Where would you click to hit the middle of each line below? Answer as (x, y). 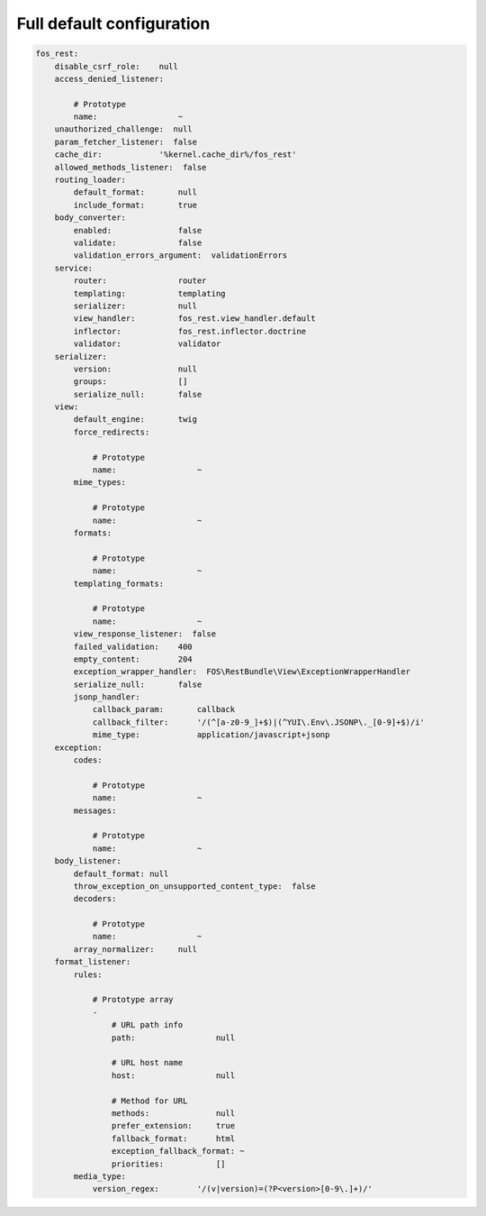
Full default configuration (113, 23)
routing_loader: (90, 180)
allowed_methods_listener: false (130, 167)
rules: (88, 974)
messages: (95, 810)
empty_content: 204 (133, 659)
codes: (88, 760)
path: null (173, 1038)
